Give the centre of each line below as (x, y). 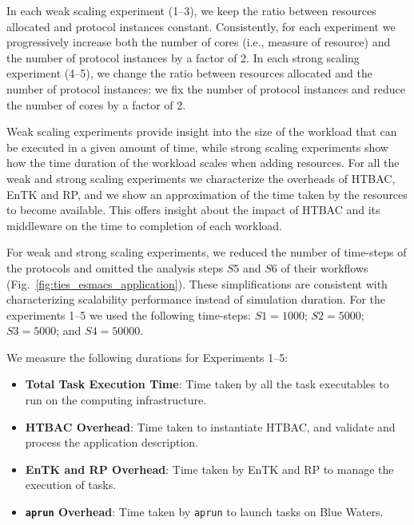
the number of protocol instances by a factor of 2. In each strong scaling (183, 57)
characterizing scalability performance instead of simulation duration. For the (196, 299)
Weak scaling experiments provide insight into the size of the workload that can (202, 131)
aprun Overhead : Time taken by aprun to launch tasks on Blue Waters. (204, 512)
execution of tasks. (71, 485)
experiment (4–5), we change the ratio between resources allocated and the (189, 73)
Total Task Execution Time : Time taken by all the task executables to (207, 384)
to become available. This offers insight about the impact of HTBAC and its (193, 210)
